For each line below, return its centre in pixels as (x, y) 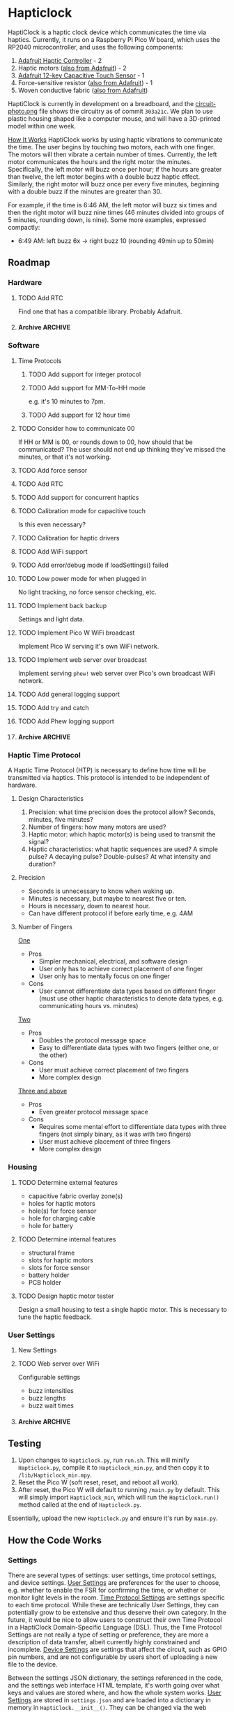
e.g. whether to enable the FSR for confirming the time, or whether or (107, 1591)
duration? (42, 864)
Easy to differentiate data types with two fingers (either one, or (129, 1048)
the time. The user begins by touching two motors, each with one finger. (111, 147)
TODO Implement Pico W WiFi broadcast (76, 633)
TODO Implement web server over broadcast (82, 659)
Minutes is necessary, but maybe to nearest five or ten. (107, 899)
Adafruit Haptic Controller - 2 (60, 60)
